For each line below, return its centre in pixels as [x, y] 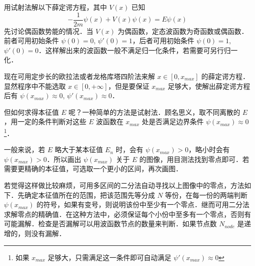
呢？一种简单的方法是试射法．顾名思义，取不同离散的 [154, 112]
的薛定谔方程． [225, 76]
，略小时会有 [209, 149]
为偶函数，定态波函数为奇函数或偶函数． [183, 31]
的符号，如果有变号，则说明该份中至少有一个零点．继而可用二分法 [143, 204]
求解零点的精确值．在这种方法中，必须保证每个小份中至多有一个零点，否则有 [127, 214]
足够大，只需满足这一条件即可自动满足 [110, 257]
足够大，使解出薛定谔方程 [209, 86]
